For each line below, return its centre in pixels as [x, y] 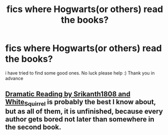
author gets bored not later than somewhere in [80, 119]
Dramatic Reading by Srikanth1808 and [68, 94]
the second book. [33, 127]
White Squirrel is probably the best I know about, [81, 103]
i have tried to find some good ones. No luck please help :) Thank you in [80, 73]
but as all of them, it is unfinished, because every [84, 111]
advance [14, 78]
